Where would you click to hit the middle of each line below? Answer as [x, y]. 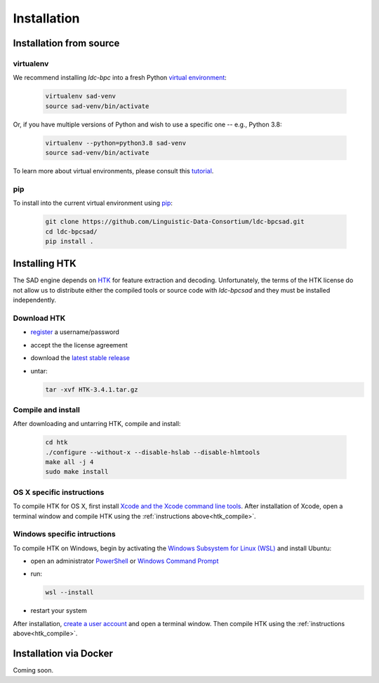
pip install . [69, 241]
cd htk [56, 443]
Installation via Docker [63, 654]
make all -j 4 [69, 462]
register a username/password [75, 332]
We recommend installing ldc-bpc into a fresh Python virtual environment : [120, 78]
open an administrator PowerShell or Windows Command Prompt [125, 561]
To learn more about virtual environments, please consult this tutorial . [113, 171]
